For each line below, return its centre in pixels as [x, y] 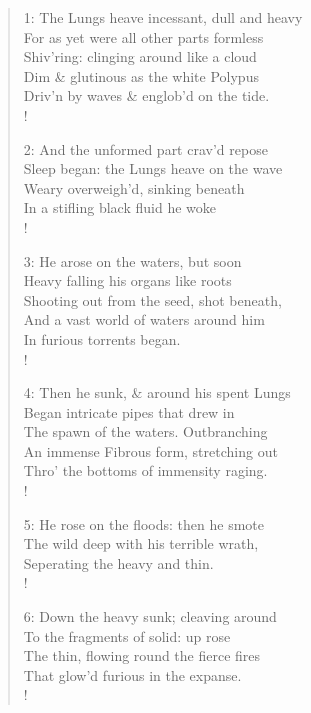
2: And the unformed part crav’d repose [145, 148]
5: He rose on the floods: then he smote [143, 523]
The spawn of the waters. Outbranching [145, 431]
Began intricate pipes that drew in [129, 411]
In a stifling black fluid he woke [119, 207]
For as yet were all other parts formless [143, 36]
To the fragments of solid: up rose [127, 635]
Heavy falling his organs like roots [127, 280]
